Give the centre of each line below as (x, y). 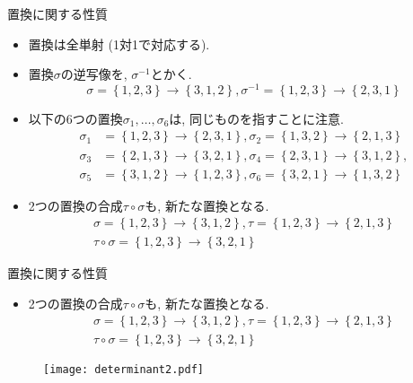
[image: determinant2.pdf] (123, 370)
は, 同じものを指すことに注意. (256, 118)
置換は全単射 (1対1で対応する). (119, 44)
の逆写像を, (94, 74)
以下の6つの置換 (75, 118)
